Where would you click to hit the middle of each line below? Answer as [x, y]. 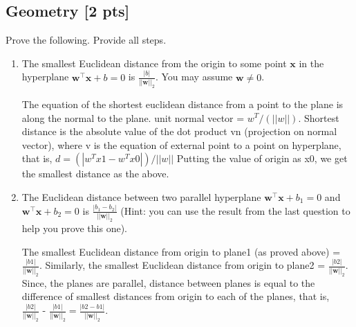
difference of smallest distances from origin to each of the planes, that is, [176, 296]
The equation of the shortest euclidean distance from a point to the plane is [182, 104]
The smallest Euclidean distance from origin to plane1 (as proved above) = [181, 251]
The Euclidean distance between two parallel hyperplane [141, 196]
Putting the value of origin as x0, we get [262, 158]
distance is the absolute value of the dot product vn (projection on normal [179, 131]
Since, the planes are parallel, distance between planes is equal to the [168, 282]
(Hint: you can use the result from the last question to [235, 210]
